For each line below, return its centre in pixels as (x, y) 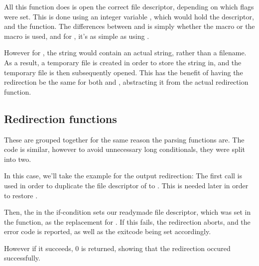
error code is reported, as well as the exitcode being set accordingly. (108, 231)
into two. (18, 159)
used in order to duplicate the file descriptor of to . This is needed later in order (126, 185)
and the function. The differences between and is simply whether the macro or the (129, 26)
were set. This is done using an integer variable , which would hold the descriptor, (129, 16)
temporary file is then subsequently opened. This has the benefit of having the (124, 72)
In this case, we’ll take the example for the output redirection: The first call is (123, 176)
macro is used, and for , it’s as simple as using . (77, 36)
